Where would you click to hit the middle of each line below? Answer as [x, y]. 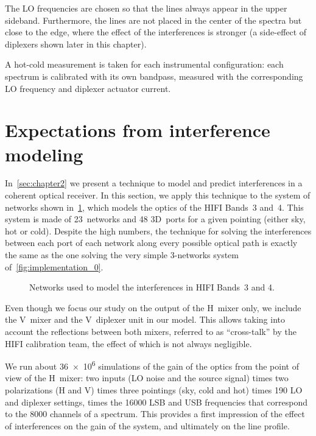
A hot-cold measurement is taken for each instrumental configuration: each [144, 64]
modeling [44, 154]
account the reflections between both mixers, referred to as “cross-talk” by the [151, 331]
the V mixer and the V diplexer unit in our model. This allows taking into [145, 319]
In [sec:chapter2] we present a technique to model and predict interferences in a [154, 183]
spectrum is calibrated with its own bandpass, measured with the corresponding [154, 76]
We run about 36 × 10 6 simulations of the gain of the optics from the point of [152, 365]
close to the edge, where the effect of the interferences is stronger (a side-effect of [156, 32]
